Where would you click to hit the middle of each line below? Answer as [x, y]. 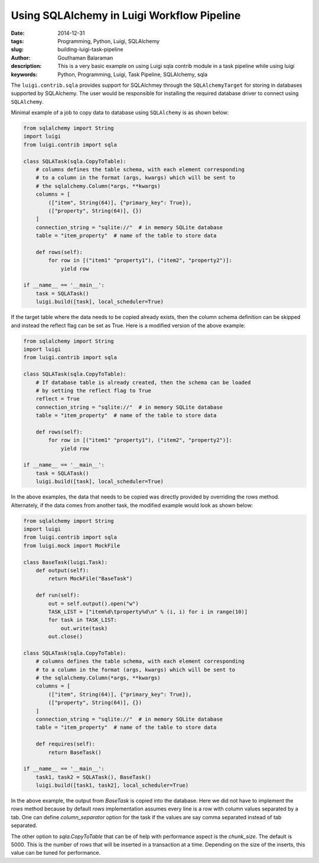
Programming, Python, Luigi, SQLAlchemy [108, 41]
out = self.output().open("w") [93, 603]
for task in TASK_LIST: [83, 620]
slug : [17, 50]
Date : [18, 33]
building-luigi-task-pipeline [90, 50]
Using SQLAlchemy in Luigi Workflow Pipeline [126, 15]
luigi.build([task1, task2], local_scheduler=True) [112, 785]
